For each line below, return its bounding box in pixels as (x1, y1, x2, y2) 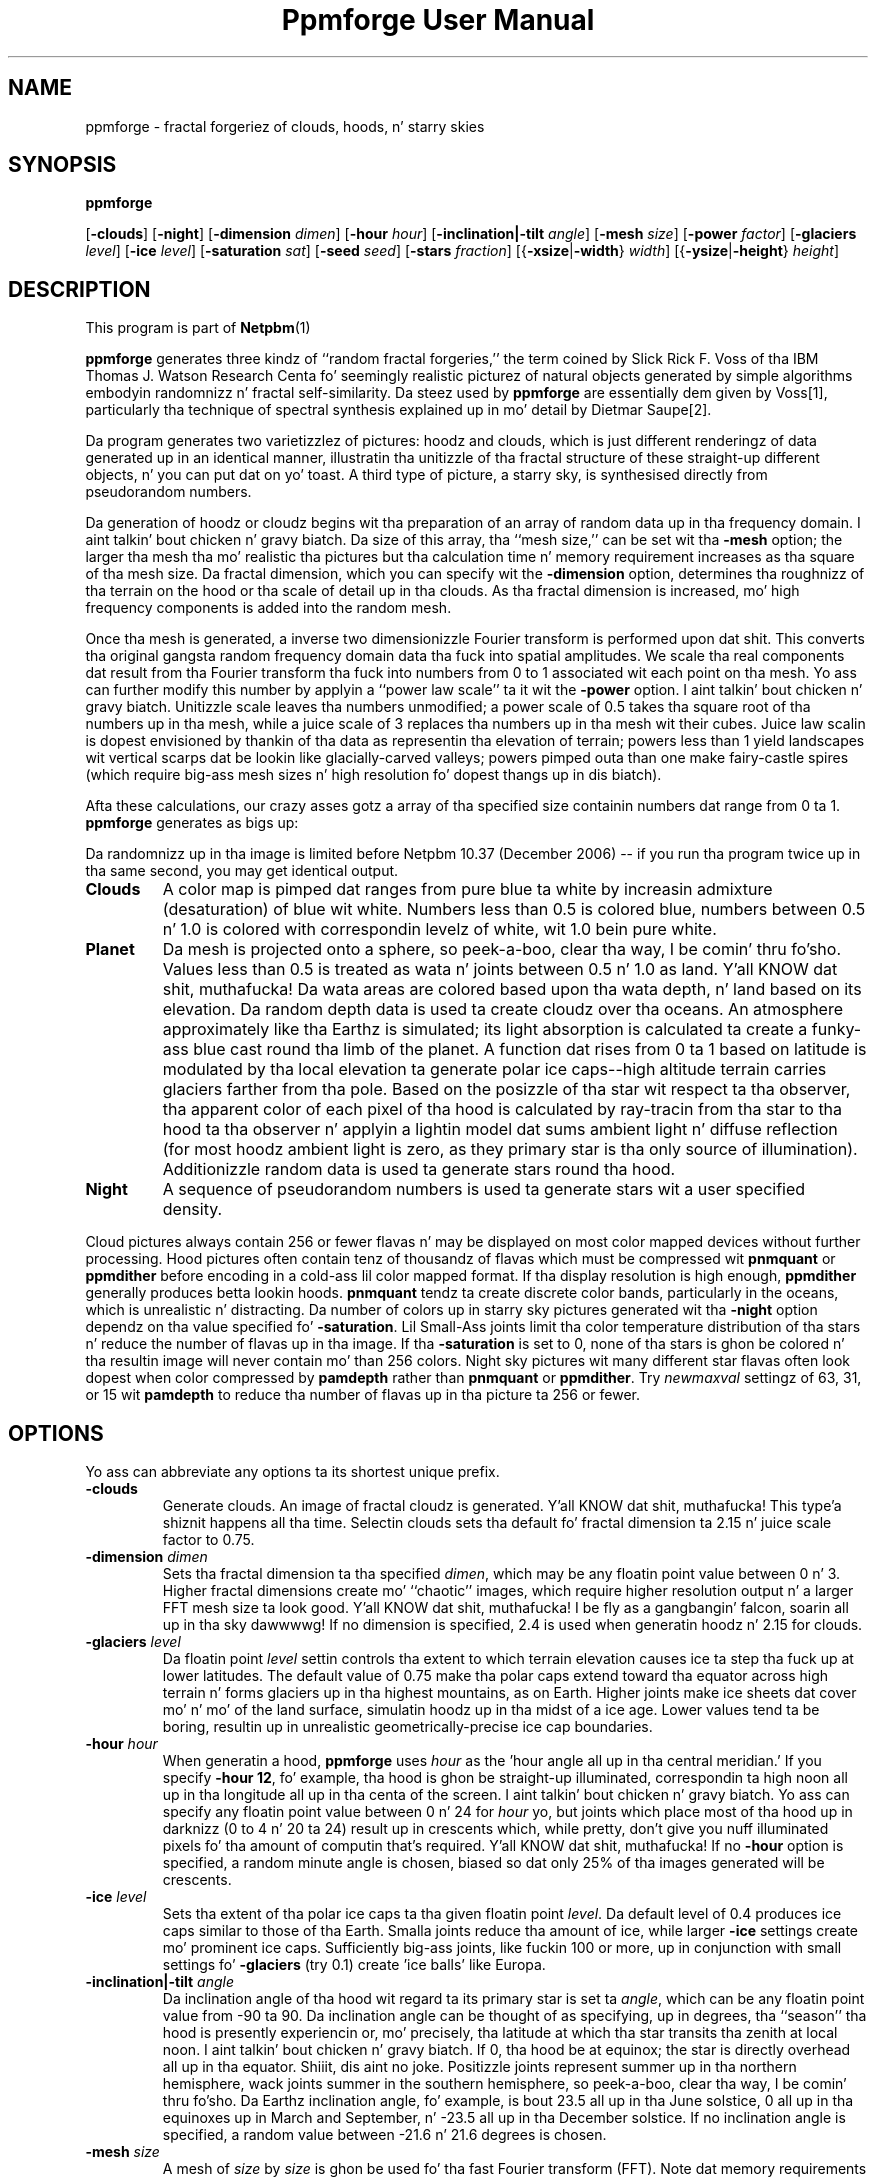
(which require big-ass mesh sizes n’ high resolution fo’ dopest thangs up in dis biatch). (85, 766, 662, 784)
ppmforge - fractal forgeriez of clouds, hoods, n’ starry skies (85, 117, 485, 135)
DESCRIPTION (8, 276, 151, 302)
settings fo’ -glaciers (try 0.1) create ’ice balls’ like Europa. (162, 1956, 546, 1974)
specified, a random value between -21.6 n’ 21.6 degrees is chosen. (162, 2126, 607, 2144)
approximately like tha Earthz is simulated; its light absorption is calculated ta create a (162, 1019, 808, 1040)
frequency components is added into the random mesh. (85, 599, 452, 617)
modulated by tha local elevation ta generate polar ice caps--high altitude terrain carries (162, 1059, 827, 1080)
